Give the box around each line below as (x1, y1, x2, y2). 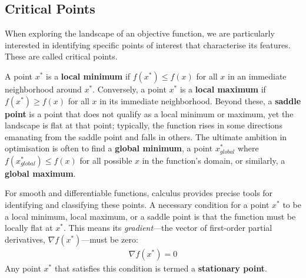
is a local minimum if (46, 69, 131, 82)
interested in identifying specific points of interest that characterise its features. (5, 38, 291, 51)
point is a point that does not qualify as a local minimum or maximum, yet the (5, 107, 294, 120)
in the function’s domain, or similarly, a (142, 154, 285, 166)
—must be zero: (81, 233, 138, 245)
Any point (5, 262, 41, 274)
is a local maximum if (179, 82, 266, 95)
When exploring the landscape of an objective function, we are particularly (5, 27, 275, 39)
